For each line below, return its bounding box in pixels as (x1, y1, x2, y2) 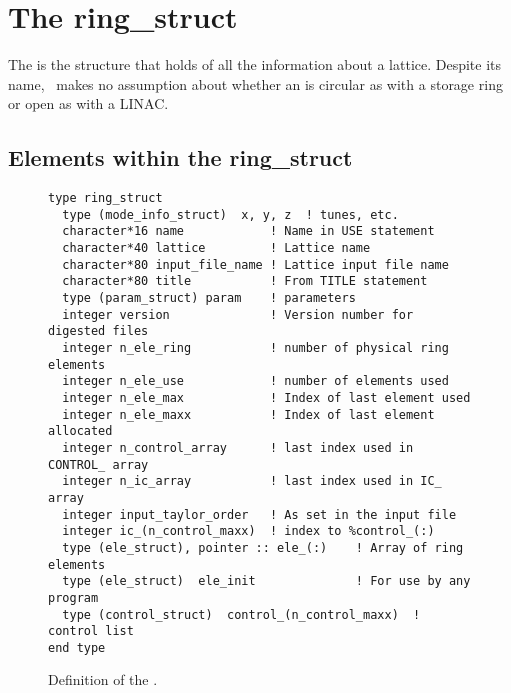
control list (48, 624, 134, 639)
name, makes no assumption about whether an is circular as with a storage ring (8, 73, 503, 94)
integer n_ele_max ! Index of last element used (62, 390, 471, 405)
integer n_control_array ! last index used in (62, 440, 414, 455)
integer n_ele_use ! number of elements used (62, 374, 449, 389)
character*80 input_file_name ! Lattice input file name (62, 257, 449, 272)
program (48, 590, 99, 605)
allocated (48, 424, 113, 439)
